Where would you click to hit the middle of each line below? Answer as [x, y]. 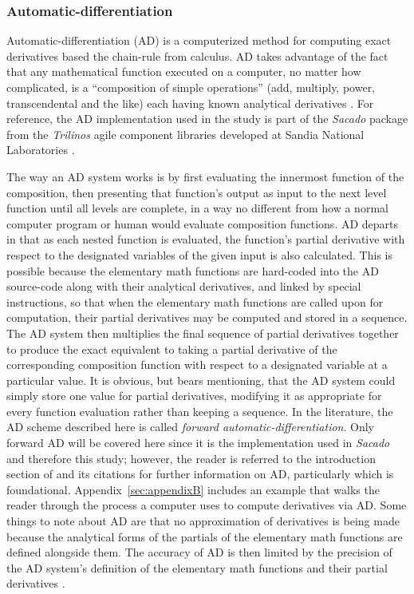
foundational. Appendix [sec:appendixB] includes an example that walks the [193, 489]
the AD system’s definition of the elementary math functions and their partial [197, 567]
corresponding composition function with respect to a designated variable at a [197, 364]
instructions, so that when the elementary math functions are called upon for [195, 301]
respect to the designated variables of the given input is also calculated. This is [199, 254]
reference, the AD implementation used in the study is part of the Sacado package [207, 119]
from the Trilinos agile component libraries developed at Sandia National [185, 134]
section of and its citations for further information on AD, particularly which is [200, 474]
